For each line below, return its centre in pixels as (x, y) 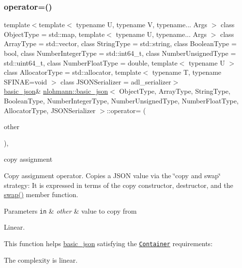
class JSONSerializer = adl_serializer (116, 81)
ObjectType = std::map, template (54, 34)
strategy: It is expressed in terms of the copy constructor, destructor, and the (119, 185)
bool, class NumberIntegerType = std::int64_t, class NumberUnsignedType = (120, 53)
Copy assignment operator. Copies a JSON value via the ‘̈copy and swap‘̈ (112, 175)
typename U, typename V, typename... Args (142, 25)
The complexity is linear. (41, 260)
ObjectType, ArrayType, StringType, (175, 91)
